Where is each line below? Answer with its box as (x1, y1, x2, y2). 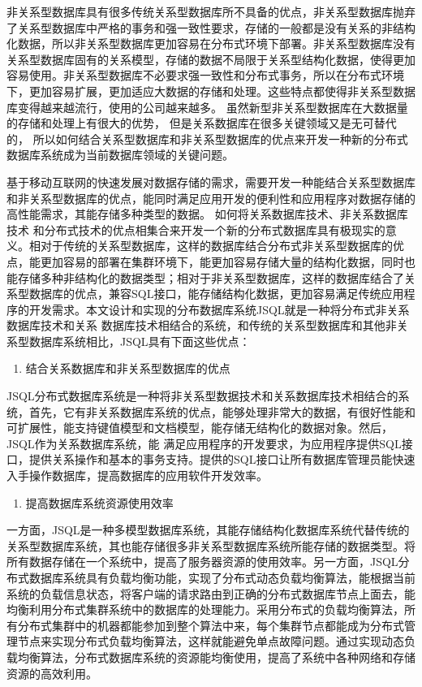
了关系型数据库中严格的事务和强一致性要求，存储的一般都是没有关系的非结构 (6, 19, 416, 36)
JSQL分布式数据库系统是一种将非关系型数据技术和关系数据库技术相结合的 (6, 387, 398, 404)
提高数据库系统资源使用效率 (25, 494, 174, 511)
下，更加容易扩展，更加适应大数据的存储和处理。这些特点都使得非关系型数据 (6, 82, 416, 99)
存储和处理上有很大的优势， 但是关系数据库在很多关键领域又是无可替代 (17, 114, 397, 132)
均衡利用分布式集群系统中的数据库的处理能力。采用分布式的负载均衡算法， (6, 601, 404, 618)
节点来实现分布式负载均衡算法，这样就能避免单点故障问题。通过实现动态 (17, 633, 404, 650)
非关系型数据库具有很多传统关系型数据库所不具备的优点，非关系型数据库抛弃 (6, 3, 416, 19)
